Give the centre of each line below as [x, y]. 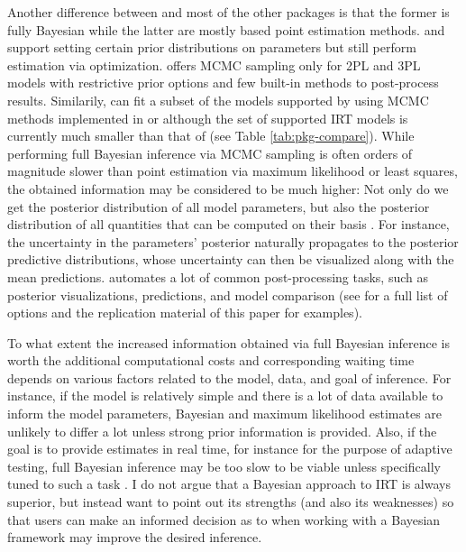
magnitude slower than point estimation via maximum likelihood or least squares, [233, 171]
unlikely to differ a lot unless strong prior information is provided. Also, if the [222, 431]
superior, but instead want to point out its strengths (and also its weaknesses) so [231, 502]
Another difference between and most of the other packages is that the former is [228, 12]
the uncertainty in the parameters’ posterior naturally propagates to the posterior [233, 241]
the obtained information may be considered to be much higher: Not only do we [228, 188]
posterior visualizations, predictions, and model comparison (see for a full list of [228, 294]
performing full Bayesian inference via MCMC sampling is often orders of [210, 153]
